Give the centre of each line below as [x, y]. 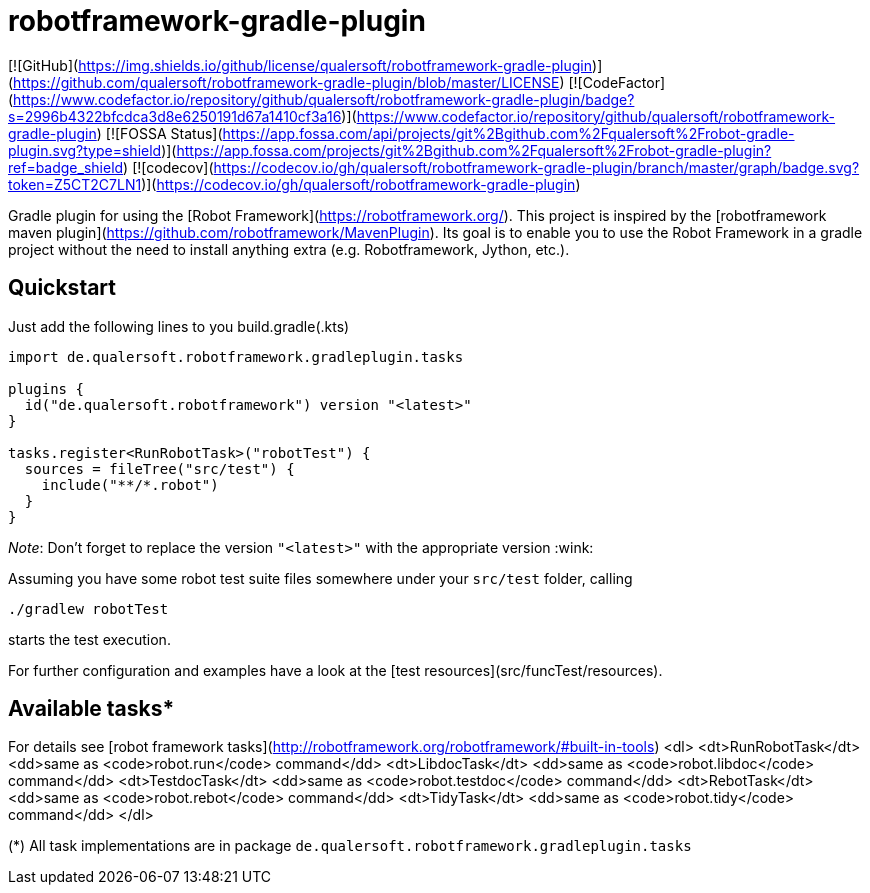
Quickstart [62, 288]
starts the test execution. [89, 639]
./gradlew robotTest [88, 608]
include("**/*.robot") [130, 484]
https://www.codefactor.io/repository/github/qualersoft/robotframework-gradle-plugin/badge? [324, 99]
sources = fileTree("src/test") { [159, 468]
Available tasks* [91, 709]
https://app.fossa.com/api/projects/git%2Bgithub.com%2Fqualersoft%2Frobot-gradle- [508, 133]
